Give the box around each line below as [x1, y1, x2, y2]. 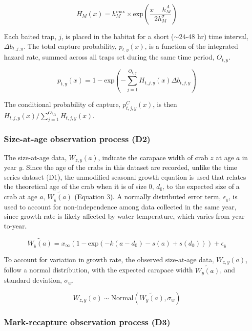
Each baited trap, [4, 31, 57, 41]
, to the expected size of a [163, 181, 240, 191]
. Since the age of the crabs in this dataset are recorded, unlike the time [22, 162, 237, 172]
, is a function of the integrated [145, 41, 238, 51]
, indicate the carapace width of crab [98, 152, 208, 162]
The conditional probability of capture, [4, 99, 121, 109]
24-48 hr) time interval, [179, 31, 249, 41]
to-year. [4, 220, 27, 230]
